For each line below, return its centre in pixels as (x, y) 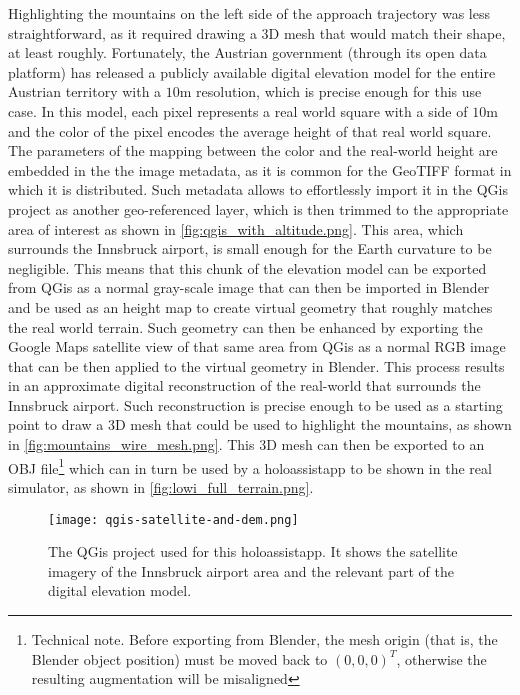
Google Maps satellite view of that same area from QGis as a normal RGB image (257, 346)
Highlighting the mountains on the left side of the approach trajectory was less (249, 13)
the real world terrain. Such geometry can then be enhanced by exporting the (245, 326)
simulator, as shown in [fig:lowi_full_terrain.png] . (161, 486)
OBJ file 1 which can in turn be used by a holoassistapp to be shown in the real (250, 466)
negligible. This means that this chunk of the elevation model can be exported (247, 267)
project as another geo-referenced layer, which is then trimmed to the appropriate (258, 208)
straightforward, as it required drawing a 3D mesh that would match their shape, (257, 32)
